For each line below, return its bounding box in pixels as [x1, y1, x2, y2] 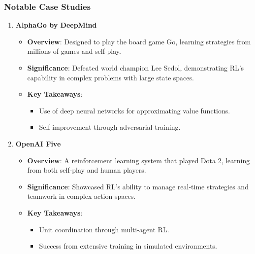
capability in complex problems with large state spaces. [27, 72, 194, 82]
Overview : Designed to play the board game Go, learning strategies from [27, 36, 251, 46]
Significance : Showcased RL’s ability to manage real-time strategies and [27, 181, 249, 191]
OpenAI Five [15, 138, 61, 148]
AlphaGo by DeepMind [15, 20, 97, 30]
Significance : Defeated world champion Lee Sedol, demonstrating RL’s [27, 63, 244, 73]
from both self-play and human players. [27, 165, 146, 175]
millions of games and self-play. [27, 46, 121, 56]
